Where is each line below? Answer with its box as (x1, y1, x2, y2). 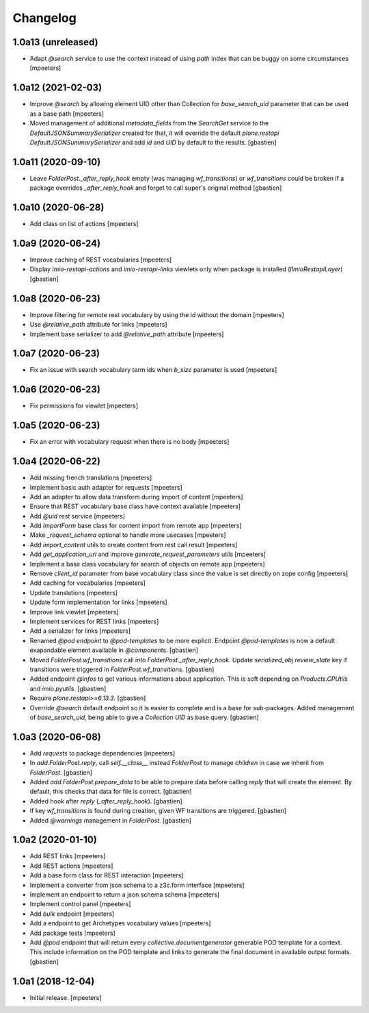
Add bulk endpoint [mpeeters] (29, 910, 115, 918)
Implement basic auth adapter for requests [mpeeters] (29, 483, 182, 491)
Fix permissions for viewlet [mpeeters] (29, 401, 138, 410)
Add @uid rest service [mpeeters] (29, 512, 126, 520)
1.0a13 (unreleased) (12, 36, 98, 48)
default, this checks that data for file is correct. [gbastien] (29, 788, 192, 796)
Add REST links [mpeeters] (29, 852, 106, 860)
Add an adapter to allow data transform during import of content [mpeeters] (29, 492, 243, 501)
